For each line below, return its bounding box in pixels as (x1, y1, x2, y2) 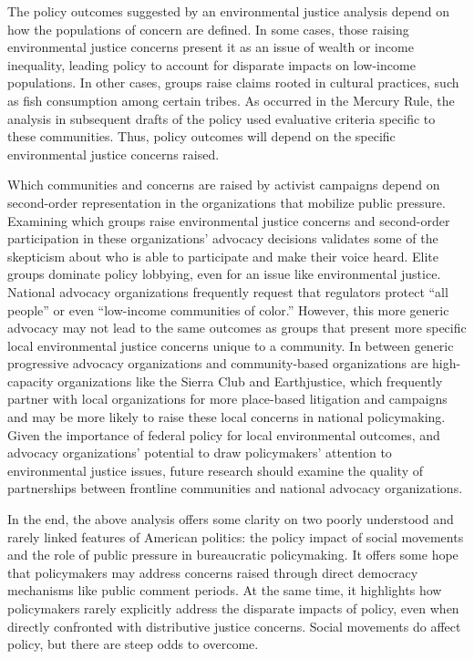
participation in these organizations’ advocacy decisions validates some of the (7, 229, 438, 248)
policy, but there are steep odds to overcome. (7, 634, 259, 654)
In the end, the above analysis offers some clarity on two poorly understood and (7, 510, 454, 529)
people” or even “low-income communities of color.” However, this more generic (7, 300, 449, 319)
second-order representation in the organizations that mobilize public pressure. (7, 192, 446, 211)
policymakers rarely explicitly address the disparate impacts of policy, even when (7, 599, 459, 617)
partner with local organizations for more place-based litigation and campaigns (7, 389, 448, 408)
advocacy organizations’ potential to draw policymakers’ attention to (7, 443, 392, 462)
